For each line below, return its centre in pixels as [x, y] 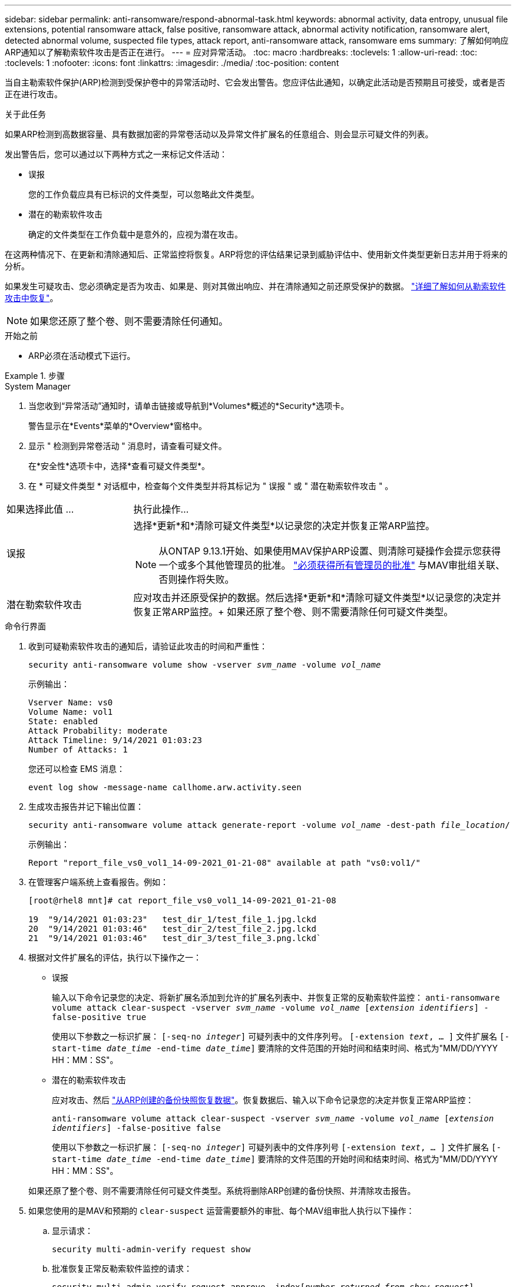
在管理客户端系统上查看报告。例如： [98, 882]
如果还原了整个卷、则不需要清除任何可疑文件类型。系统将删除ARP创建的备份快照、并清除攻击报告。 [222, 1191]
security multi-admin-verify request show [151, 1249]
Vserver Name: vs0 [71, 702]
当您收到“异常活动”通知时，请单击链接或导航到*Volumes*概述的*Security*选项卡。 [189, 406]
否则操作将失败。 [196, 579]
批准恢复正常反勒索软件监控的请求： [122, 1268]
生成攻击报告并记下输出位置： [86, 806]
